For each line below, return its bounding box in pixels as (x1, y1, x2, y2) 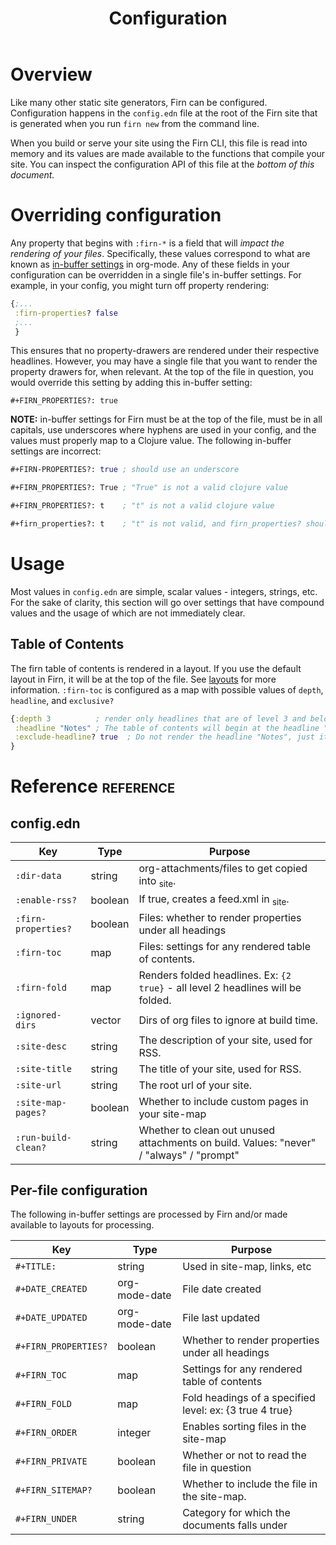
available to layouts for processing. (10, 1219, 155, 1231)
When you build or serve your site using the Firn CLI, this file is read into (10, 137, 308, 149)
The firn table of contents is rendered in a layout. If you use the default (10, 662, 302, 674)
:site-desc (15, 1040, 67, 1052)
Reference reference (10, 775, 176, 798)
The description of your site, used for (138, 1033, 313, 1047)
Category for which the (182, 1506, 291, 1520)
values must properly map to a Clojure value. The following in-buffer (10, 435, 292, 447)
